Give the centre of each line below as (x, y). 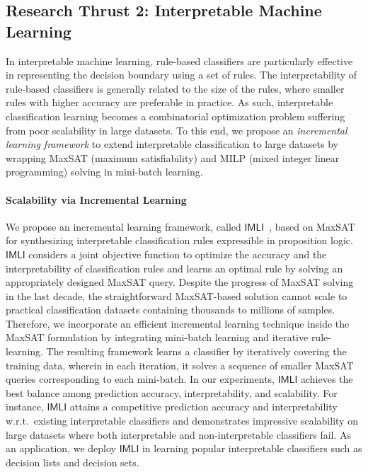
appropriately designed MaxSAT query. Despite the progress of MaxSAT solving (180, 282)
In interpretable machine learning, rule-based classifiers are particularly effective (179, 61)
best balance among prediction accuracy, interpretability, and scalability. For (172, 392)
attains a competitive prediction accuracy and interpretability (203, 407)
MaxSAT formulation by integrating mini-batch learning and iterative (157, 337)
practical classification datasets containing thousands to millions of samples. (171, 310)
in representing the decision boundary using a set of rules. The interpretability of (182, 75)
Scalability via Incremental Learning (96, 199)
